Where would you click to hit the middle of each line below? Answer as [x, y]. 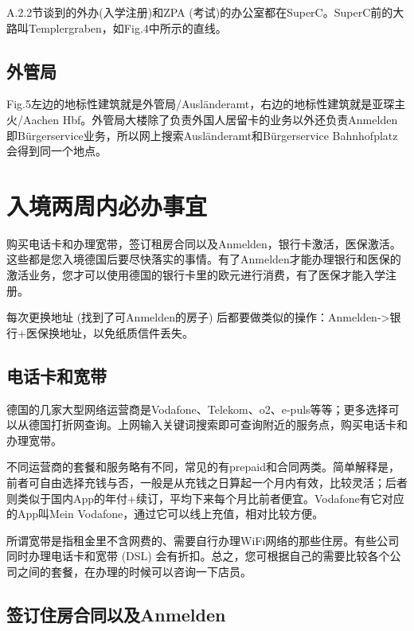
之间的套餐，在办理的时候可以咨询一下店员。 [134, 571]
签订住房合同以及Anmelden [116, 614]
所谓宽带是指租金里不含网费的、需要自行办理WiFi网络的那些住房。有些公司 [203, 540]
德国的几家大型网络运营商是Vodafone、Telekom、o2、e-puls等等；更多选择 [197, 409]
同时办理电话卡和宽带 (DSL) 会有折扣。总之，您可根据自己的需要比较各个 [198, 556]
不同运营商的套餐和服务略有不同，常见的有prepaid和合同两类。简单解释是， [203, 467]
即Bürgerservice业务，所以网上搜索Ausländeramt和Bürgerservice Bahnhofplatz [202, 135]
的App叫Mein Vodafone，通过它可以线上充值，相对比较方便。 [165, 514]
